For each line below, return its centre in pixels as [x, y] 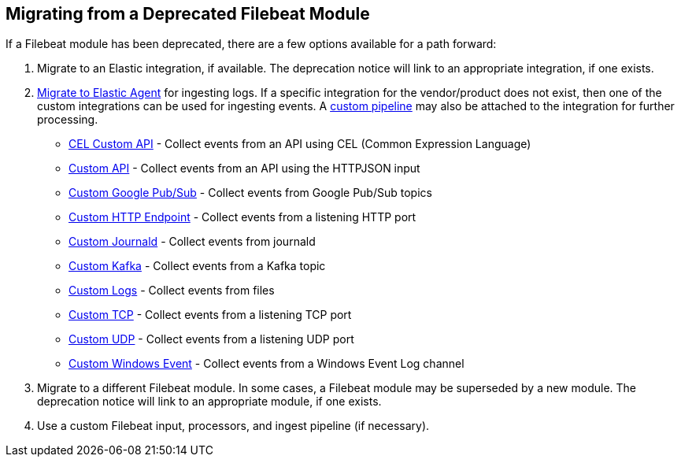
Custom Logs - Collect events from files [172, 291]
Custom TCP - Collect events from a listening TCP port [210, 315]
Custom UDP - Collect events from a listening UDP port [211, 339]
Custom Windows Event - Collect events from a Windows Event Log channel [266, 364]
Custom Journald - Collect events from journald [192, 242]
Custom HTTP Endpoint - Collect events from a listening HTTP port [242, 217]
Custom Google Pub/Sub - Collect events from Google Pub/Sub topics [250, 193]
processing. [68, 120]
